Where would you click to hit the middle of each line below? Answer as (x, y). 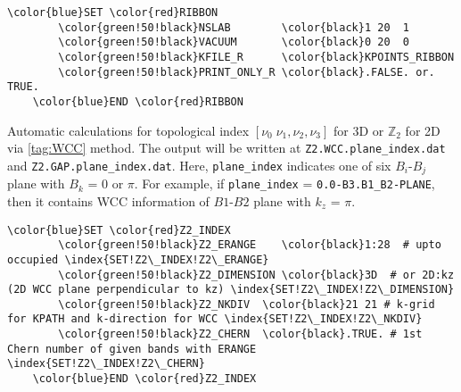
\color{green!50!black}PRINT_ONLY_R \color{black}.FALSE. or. (247, 72)
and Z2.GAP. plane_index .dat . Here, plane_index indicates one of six (199, 165)
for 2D (423, 130)
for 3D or (358, 130)
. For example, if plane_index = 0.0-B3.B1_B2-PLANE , (284, 183)
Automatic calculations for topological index (128, 130)
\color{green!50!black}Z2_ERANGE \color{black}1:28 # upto (250, 245)
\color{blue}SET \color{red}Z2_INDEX (119, 230)
